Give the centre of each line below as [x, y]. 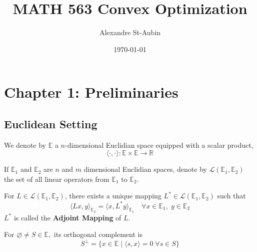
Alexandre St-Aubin [130, 32]
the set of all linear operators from [57, 179]
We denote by [25, 145]
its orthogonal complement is [98, 234]
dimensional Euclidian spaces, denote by [145, 169]
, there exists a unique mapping [113, 196]
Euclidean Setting [51, 123]
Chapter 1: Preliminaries [91, 92]
